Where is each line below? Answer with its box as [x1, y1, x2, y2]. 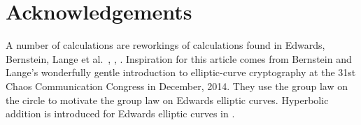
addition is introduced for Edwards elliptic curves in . [6, 106, 235, 121]
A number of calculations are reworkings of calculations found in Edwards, [6, 38, 325, 52]
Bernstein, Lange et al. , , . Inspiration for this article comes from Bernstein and [6, 51, 352, 66]
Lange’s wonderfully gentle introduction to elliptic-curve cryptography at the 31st [6, 65, 356, 80]
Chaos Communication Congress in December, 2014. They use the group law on [6, 78, 348, 93]
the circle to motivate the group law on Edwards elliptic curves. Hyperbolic [6, 92, 329, 107]
